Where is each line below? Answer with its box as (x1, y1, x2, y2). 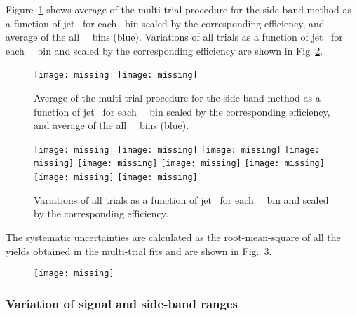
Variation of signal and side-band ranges (6, 294, 238, 312)
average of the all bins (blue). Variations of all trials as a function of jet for (6, 29, 343, 44)
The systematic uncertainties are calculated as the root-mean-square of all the (6, 229, 341, 244)
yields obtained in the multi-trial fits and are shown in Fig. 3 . (6, 243, 272, 258)
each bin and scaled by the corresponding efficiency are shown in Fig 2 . (6, 43, 323, 57)
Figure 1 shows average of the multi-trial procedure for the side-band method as (6, 2, 352, 16)
